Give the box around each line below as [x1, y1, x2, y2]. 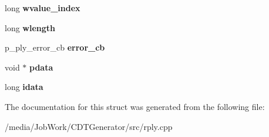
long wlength [5, 21, 56, 34]
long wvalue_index [5, 2, 80, 14]
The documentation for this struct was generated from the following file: [5, 100, 265, 112]
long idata [5, 81, 43, 93]
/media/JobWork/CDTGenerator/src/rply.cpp [5, 120, 173, 132]
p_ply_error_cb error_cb [5, 41, 105, 54]
